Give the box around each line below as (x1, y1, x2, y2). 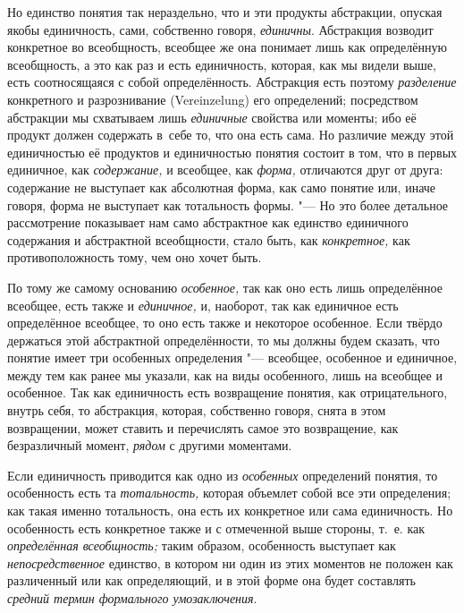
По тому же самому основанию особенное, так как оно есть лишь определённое (7, 277, 443, 296)
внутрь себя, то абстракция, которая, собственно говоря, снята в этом (7, 401, 386, 420)
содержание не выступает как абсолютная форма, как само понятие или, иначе (7, 177, 436, 196)
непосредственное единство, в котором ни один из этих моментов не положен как (7, 553, 453, 572)
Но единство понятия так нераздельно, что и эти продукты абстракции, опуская (7, 3, 443, 21)
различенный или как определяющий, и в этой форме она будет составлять (7, 571, 416, 590)
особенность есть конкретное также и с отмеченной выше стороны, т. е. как (7, 518, 426, 537)
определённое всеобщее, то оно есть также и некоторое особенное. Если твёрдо (7, 313, 443, 332)
